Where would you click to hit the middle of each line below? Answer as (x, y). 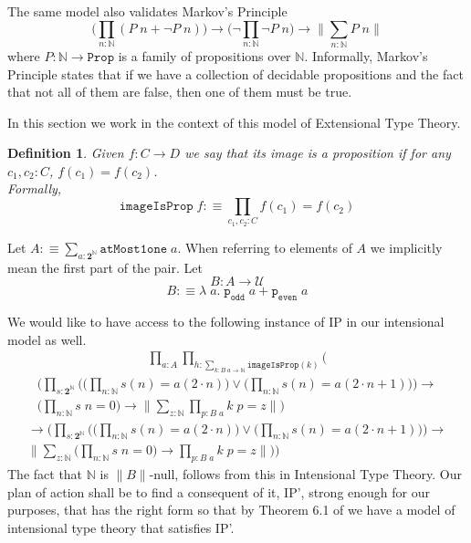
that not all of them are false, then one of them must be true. (180, 92)
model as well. (47, 339)
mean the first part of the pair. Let (105, 267)
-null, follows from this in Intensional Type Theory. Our (305, 474)
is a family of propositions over (204, 55)
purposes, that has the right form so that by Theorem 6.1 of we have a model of (231, 510)
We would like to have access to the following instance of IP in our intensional (226, 321)
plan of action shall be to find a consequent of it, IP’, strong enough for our (219, 491)
